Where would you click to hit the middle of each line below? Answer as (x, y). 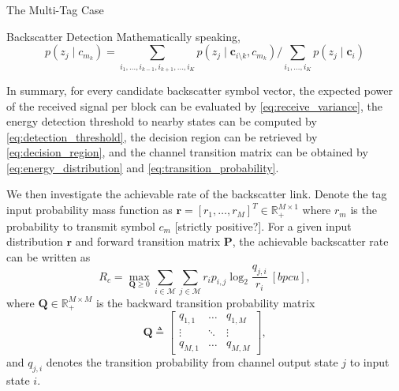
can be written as (48, 256)
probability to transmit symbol (81, 226)
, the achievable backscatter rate (310, 241)
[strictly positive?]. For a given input (263, 226)
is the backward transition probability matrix (206, 302)
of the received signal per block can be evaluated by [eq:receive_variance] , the (194, 105)
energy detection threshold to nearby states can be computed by (162, 121)
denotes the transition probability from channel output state (192, 362)
